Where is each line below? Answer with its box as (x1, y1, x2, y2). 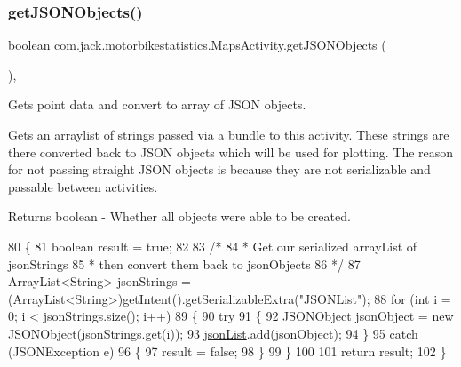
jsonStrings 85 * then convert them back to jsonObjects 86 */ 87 (8, 254, 361, 273)
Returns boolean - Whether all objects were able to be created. (8, 207, 351, 226)
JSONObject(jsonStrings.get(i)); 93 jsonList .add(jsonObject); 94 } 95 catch (8, 323, 418, 342)
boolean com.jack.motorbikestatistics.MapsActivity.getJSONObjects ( (8, 36, 386, 54)
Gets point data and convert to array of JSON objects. (8, 95, 306, 114)
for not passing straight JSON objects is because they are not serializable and (8, 160, 431, 179)
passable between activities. (8, 177, 158, 195)
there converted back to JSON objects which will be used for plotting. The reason (8, 142, 454, 161)
